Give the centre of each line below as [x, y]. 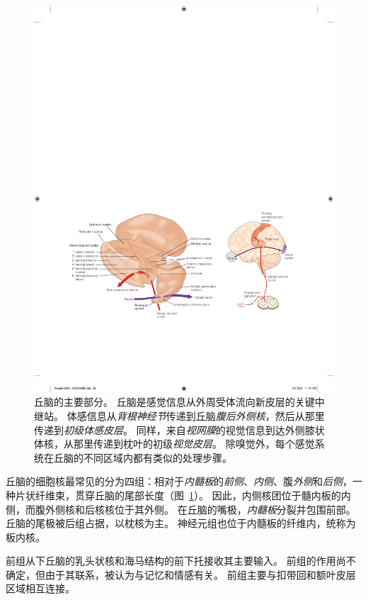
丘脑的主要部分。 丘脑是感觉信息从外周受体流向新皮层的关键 [174, 402]
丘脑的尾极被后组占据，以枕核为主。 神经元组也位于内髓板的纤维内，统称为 [181, 523]
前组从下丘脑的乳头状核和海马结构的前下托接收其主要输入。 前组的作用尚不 [181, 561]
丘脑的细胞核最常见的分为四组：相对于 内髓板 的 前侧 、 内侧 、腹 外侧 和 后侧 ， [179, 481]
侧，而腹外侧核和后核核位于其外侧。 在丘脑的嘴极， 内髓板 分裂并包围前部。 [181, 509]
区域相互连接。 [40, 588]
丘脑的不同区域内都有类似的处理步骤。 [143, 457]
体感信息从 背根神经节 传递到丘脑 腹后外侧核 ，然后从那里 [196, 415]
